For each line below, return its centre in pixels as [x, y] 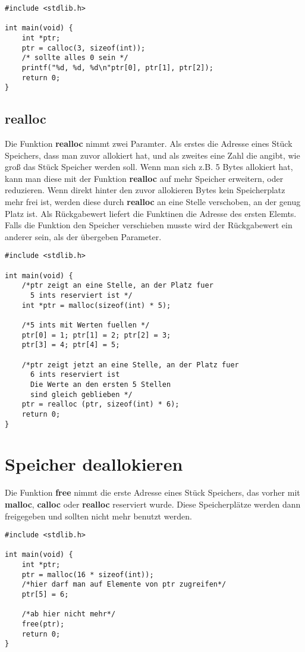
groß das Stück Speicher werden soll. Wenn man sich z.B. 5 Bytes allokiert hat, [149, 167]
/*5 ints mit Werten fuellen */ [86, 325]
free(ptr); [43, 624]
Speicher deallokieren [94, 464]
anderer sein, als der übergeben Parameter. [83, 236]
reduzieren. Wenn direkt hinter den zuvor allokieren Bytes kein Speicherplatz [145, 190]
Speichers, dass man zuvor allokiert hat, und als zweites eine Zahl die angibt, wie [152, 155]
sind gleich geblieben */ [81, 394]
